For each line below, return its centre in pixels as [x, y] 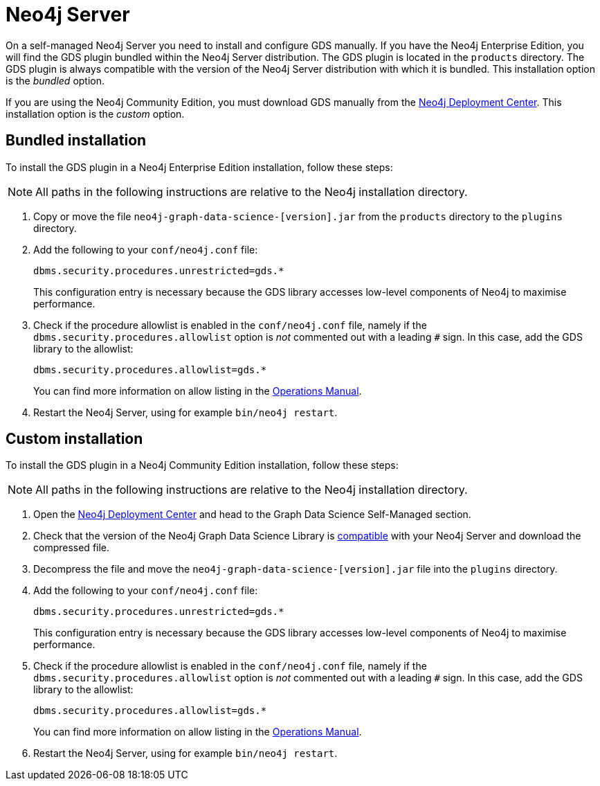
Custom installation [74, 439]
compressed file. [72, 548]
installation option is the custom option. [95, 114]
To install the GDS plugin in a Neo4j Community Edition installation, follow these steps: [202, 465]
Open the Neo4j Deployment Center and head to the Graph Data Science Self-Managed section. [252, 515]
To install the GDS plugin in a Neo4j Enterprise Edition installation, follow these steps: [199, 167]
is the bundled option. [55, 80]
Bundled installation [76, 141]
